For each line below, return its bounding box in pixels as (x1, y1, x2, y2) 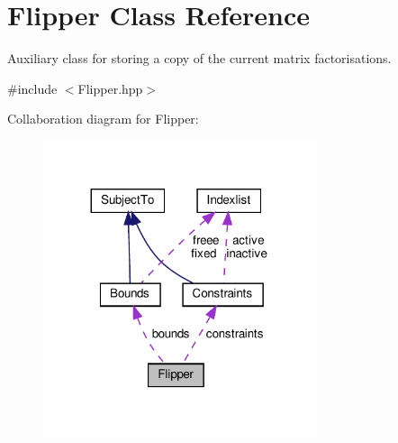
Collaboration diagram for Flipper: (7, 109, 199, 128)
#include (7, 78, 58, 97)
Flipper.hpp (77, 78, 143, 97)
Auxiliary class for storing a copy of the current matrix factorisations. (7, 49, 392, 68)
